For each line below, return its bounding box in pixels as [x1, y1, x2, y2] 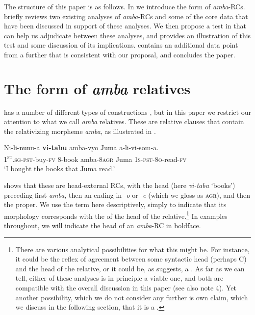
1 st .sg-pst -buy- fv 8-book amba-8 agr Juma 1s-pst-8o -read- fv [4, 153, 187, 164]
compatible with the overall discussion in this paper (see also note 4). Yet [15, 282, 236, 292]
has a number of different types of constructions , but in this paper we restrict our [4, 106, 251, 117]
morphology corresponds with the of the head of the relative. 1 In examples [4, 209, 228, 221]
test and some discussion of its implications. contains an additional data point [4, 40, 238, 50]
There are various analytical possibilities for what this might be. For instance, [15, 244, 250, 254]
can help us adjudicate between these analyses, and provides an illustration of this [4, 30, 251, 40]
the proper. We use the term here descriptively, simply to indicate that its [4, 199, 227, 210]
